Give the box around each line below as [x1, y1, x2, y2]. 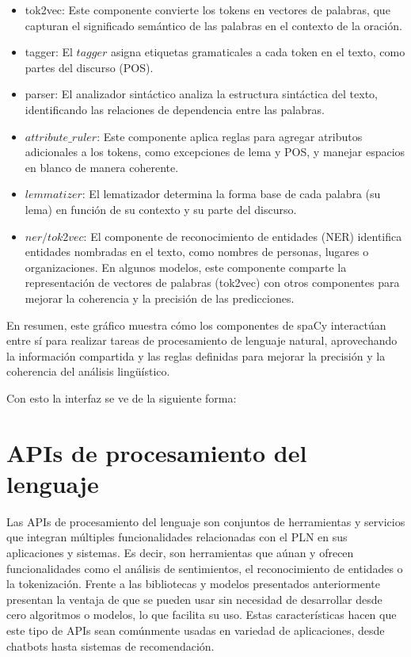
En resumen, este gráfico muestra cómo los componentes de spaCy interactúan [6, 316, 386, 333]
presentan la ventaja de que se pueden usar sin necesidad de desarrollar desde [6, 590, 382, 607]
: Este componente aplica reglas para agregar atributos [97, 128, 363, 144]
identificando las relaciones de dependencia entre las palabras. [25, 101, 325, 117]
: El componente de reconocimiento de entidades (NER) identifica [83, 227, 402, 244]
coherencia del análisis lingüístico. [6, 363, 170, 380]
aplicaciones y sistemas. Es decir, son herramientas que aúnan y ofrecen [6, 544, 354, 560]
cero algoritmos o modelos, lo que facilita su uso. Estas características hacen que [6, 606, 397, 623]
